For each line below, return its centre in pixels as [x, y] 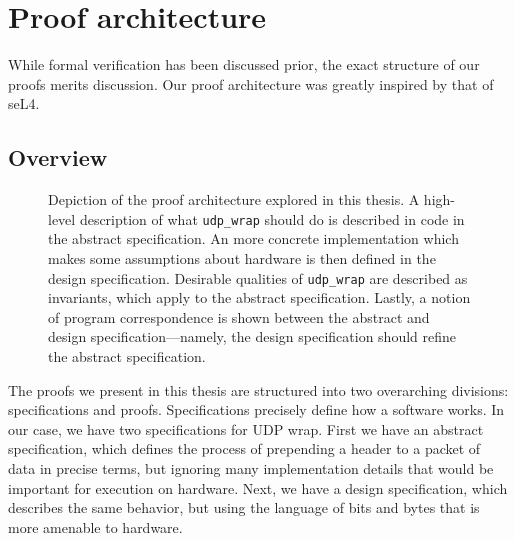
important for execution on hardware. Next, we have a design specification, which [258, 487]
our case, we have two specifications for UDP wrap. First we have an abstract [246, 428]
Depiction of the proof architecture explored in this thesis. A [234, 199]
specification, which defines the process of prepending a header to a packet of [244, 448]
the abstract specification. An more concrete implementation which [253, 238]
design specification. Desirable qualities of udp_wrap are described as [258, 277]
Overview [58, 157]
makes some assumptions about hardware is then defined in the [242, 257]
